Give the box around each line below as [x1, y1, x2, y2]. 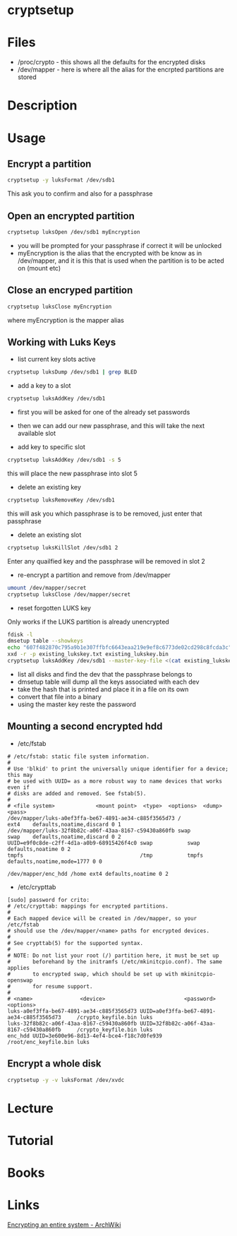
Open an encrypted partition [7, 210, 135, 222]
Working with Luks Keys [7, 336, 116, 348]
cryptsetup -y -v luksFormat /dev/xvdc [7, 1076, 125, 1083]
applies [7, 964, 30, 971]
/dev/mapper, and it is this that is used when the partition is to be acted [17, 256, 224, 265]
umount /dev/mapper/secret [7, 584, 87, 591]
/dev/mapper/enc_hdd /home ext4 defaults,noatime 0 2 [7, 870, 169, 877]
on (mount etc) [17, 263, 61, 272]
